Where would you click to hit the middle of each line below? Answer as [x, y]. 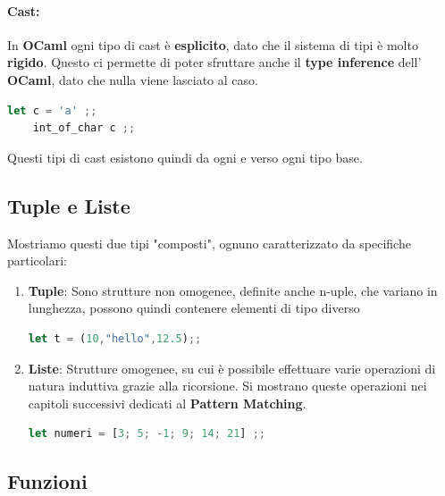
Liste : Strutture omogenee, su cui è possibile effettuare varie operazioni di [232, 368]
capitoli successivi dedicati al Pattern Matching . [167, 403]
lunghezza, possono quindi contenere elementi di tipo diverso [194, 308]
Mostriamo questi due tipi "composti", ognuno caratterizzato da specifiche [209, 243]
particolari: [37, 261]
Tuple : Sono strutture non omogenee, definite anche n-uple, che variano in [233, 290]
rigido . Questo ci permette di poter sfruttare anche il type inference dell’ [214, 62]
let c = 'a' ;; [52, 110]
